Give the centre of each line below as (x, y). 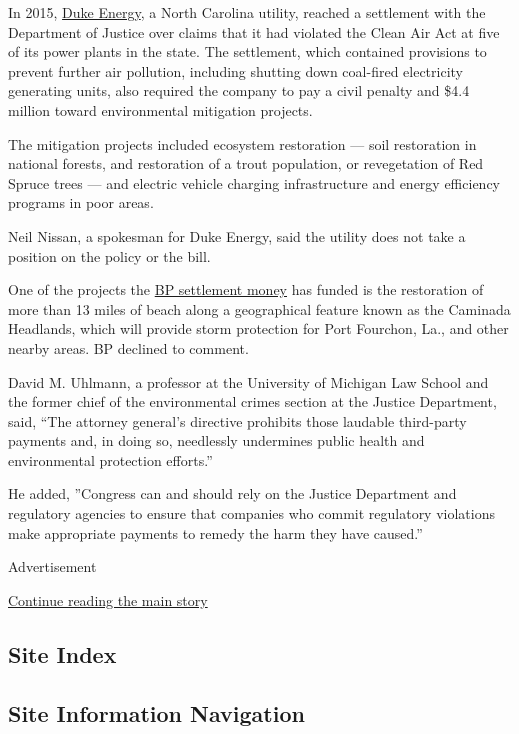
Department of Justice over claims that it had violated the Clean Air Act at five (254, 31)
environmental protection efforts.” (110, 459)
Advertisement (52, 566)
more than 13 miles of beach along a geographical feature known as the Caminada (259, 308)
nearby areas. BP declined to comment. (128, 347)
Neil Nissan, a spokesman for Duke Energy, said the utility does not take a (237, 235)
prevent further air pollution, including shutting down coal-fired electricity (235, 70)
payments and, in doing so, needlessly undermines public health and (216, 440)
